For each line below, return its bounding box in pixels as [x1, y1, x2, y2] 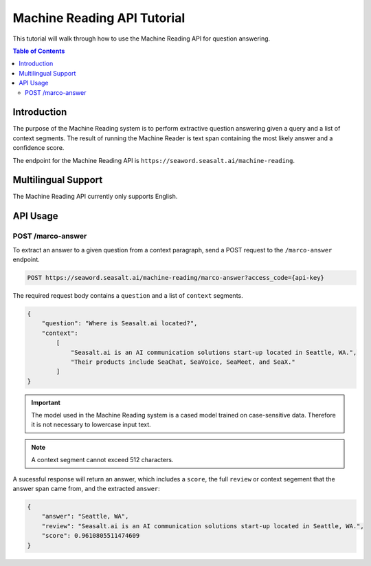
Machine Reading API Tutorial [12, 10, 185, 25]
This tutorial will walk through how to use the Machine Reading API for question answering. [12, 34, 271, 43]
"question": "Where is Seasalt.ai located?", [41, 320, 198, 327]
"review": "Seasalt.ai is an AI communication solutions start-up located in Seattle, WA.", [41, 522, 364, 530]
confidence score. [12, 144, 65, 152]
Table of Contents [12, 47, 65, 55]
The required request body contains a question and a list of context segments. [12, 292, 243, 299]
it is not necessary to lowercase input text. [31, 420, 151, 429]
